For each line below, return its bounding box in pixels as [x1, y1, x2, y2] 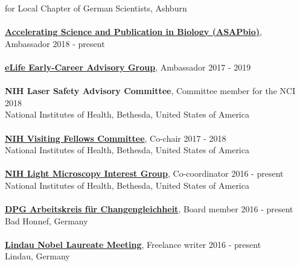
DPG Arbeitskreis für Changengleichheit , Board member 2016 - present [5, 203, 293, 215]
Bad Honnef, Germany [5, 214, 88, 227]
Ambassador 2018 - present [5, 37, 105, 49]
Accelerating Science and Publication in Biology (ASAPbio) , [5, 25, 262, 38]
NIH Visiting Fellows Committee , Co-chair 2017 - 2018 [5, 131, 226, 144]
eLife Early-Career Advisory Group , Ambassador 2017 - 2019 [5, 60, 251, 73]
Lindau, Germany [5, 250, 70, 262]
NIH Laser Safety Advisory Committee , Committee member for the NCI [5, 84, 296, 97]
